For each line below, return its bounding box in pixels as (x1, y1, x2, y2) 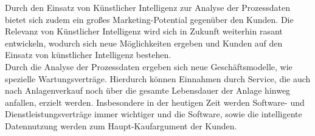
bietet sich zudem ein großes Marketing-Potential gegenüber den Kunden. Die (5, 13, 294, 25)
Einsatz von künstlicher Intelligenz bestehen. (5, 48, 171, 61)
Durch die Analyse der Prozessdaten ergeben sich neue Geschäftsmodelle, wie (5, 60, 292, 73)
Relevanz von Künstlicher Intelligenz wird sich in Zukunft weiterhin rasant (5, 25, 283, 37)
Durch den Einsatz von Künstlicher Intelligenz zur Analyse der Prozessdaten (5, 1, 290, 13)
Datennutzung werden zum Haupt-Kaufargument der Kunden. (5, 119, 237, 132)
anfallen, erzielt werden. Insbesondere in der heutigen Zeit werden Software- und (5, 96, 305, 108)
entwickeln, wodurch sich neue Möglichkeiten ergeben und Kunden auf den (5, 36, 283, 49)
